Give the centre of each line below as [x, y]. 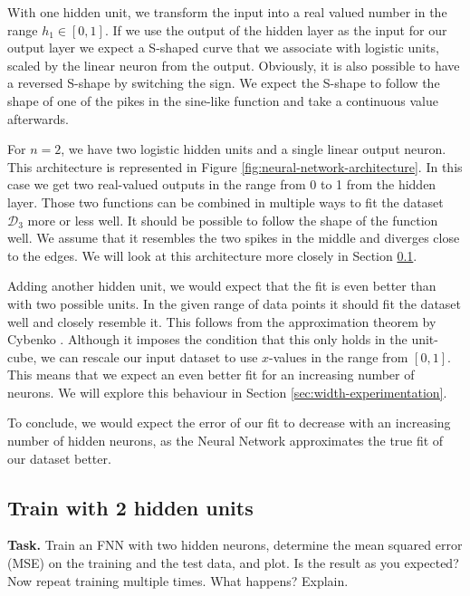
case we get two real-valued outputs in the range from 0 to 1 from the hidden [222, 184]
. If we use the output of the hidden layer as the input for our [276, 29]
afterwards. [38, 118]
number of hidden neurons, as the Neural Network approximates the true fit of [225, 441]
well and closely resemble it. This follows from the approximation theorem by [222, 321]
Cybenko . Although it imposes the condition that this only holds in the [207, 339]
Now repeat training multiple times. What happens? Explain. [178, 580]
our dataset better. [59, 458]
